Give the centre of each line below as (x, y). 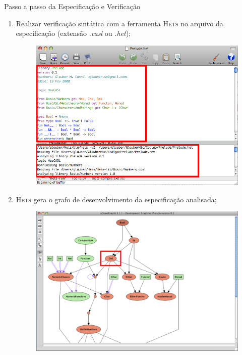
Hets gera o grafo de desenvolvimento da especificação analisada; (116, 199)
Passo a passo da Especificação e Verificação (72, 6)
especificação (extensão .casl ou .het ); (73, 33)
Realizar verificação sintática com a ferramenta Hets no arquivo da (119, 23)
